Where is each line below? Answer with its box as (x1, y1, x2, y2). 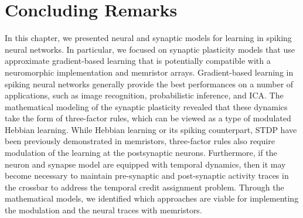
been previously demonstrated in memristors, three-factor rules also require (5, 135, 275, 147)
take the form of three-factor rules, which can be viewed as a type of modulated (5, 112, 291, 124)
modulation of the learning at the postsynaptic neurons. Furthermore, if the (5, 147, 277, 159)
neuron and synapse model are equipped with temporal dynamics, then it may (5, 158, 286, 170)
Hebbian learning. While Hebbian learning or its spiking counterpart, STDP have (5, 123, 297, 135)
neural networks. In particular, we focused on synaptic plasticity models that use (5, 43, 295, 55)
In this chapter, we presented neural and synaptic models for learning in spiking (5, 32, 292, 44)
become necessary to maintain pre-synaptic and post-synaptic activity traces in (5, 169, 289, 182)
